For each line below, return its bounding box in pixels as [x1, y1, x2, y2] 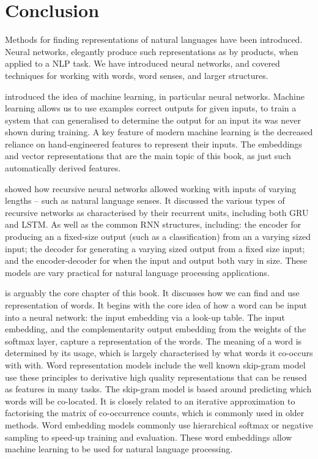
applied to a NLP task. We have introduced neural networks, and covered [5, 57, 280, 70]
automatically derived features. [5, 162, 121, 174]
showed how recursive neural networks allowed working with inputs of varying [5, 182, 297, 195]
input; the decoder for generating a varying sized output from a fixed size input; [5, 242, 305, 255]
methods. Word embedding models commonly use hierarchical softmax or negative [5, 418, 313, 431]
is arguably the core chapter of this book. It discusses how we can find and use [5, 286, 300, 299]
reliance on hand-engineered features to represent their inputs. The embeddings [5, 137, 302, 150]
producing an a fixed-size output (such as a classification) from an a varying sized [5, 230, 311, 243]
